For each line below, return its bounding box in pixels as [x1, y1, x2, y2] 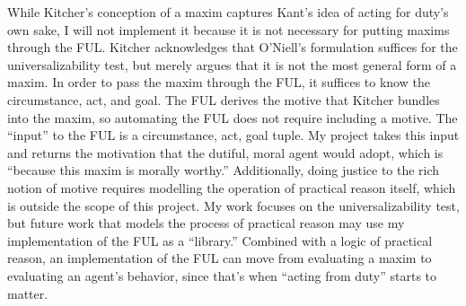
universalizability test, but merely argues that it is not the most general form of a [7, 55, 457, 74]
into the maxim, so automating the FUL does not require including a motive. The [7, 108, 458, 127]
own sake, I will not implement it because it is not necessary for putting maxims [7, 20, 450, 39]
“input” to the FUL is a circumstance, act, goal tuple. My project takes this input [7, 126, 460, 144]
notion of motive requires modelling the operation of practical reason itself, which [7, 178, 456, 197]
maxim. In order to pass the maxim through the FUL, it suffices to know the [7, 73, 430, 92]
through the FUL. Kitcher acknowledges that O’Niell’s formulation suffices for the [7, 38, 458, 57]
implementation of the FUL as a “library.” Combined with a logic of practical [7, 231, 433, 249]
